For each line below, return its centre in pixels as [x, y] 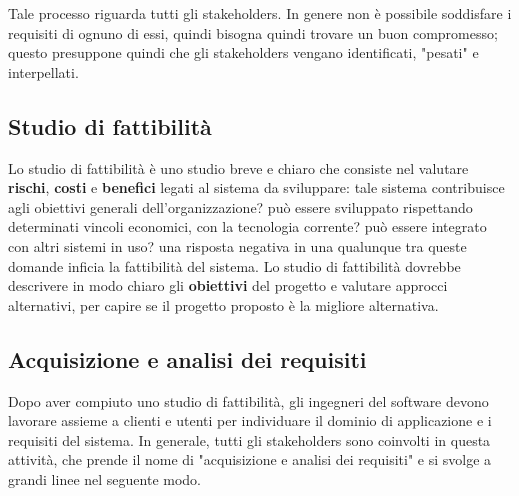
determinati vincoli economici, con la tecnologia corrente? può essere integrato [247, 226]
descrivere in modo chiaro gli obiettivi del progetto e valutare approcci [228, 285]
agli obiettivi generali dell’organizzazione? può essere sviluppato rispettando [240, 206]
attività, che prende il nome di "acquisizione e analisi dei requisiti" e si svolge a [250, 459]
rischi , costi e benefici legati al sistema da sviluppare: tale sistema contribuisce [256, 187]
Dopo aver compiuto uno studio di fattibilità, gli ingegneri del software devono [248, 400]
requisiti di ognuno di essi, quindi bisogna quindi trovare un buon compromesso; [253, 32]
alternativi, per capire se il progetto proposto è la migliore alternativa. [223, 304]
